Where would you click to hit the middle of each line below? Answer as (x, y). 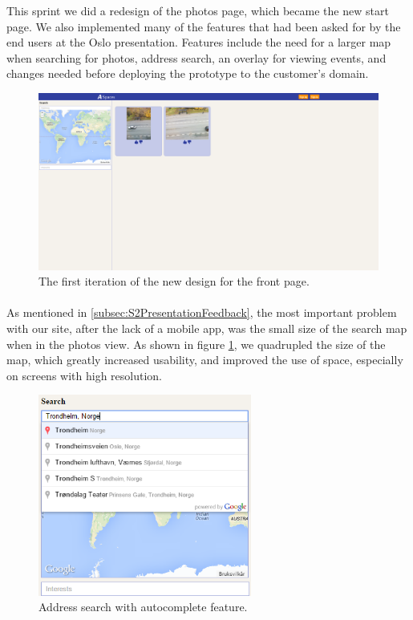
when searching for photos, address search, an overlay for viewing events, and (196, 57)
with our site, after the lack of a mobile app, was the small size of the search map (207, 328)
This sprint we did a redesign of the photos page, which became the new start (198, 10)
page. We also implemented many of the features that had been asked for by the (204, 26)
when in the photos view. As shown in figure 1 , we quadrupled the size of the (196, 344)
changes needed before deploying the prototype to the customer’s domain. (188, 73)
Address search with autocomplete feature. (143, 607)
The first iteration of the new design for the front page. (174, 281)
